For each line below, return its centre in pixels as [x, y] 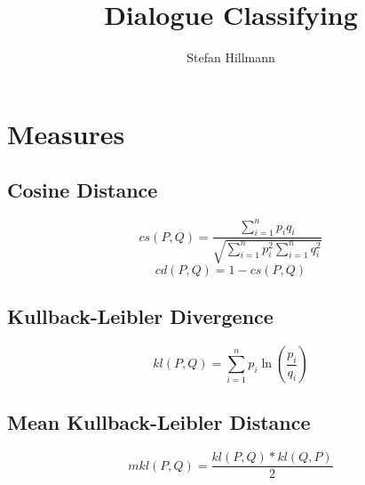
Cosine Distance [83, 190]
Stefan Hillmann [231, 57]
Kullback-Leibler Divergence [140, 316]
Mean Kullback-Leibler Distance [159, 422]
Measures [66, 133]
